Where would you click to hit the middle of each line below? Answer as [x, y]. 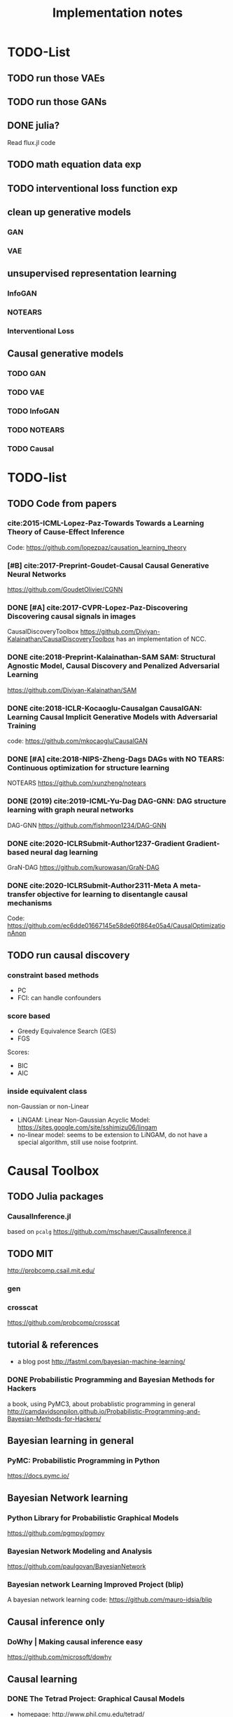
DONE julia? [34, 126]
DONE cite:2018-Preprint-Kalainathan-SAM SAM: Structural [111, 658]
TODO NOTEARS [36, 430]
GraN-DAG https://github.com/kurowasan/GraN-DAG [83, 867]
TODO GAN [27, 374]
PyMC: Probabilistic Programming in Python [84, 1460]
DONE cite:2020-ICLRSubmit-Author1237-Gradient [96, 843]
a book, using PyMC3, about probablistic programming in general [101, 1404]
